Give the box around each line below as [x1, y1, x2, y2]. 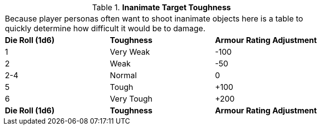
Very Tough [110, 94, 153, 104]
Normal [110, 70, 137, 80]
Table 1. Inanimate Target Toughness [92, 2, 231, 12]
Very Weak [110, 47, 150, 57]
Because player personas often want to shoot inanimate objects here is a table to [5, 14, 303, 23]
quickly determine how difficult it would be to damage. [5, 23, 206, 33]
